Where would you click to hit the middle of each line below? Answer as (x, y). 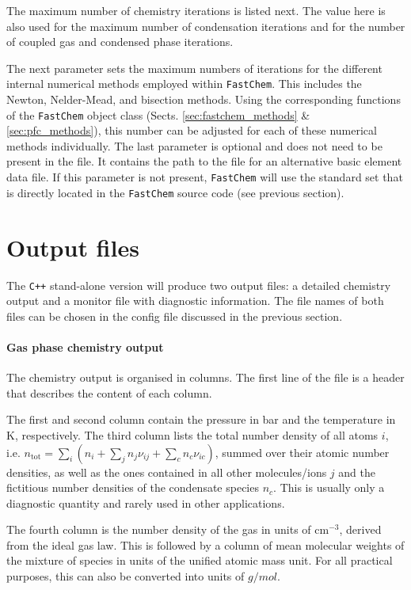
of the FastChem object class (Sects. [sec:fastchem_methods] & (158, 114)
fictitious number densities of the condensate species (133, 487)
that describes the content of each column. (109, 392)
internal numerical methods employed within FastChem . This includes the (184, 84)
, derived (360, 529)
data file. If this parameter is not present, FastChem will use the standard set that (205, 177)
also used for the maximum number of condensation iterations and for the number (206, 26)
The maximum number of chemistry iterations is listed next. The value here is (196, 10)
